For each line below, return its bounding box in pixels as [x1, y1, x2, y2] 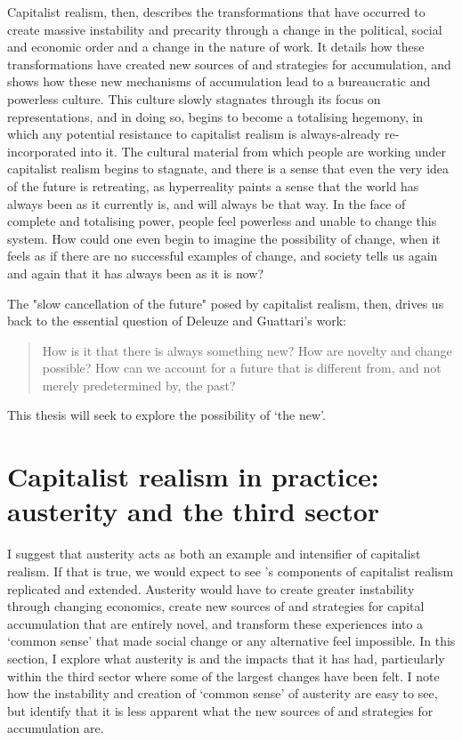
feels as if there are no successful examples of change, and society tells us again [7, 246, 438, 265]
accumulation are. [7, 719, 104, 737]
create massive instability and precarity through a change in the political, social [7, 20, 442, 38]
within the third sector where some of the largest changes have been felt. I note [7, 666, 440, 685]
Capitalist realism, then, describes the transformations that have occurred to [7, 3, 426, 20]
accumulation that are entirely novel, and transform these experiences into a [7, 614, 424, 632]
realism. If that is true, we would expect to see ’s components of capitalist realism [7, 561, 454, 580]
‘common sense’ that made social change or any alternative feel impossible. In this [7, 631, 456, 650]
